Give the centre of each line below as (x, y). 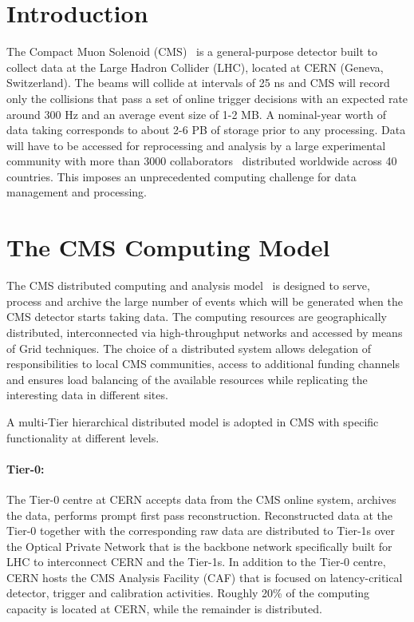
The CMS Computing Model (168, 247)
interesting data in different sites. (87, 395)
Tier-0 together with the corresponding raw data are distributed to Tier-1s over (201, 531)
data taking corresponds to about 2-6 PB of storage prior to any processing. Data (206, 130)
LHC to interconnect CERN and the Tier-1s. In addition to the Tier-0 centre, (196, 562)
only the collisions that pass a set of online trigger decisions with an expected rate (207, 98)
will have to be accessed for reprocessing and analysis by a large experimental (196, 145)
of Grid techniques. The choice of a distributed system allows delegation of (189, 348)
